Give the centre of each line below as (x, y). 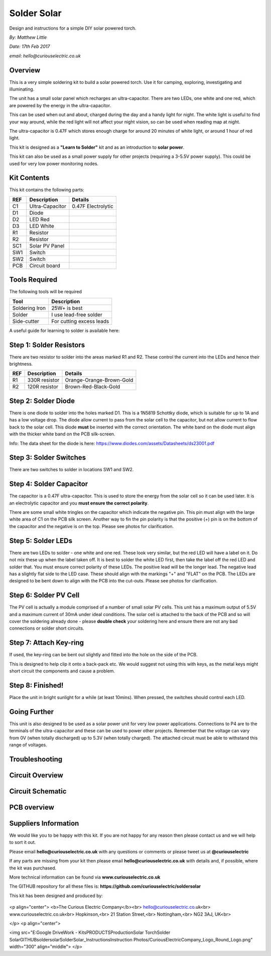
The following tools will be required (46, 292)
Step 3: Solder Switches (48, 458)
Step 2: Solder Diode (42, 401)
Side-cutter (26, 321)
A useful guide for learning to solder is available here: (64, 330)
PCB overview (32, 807)
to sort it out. (23, 842)
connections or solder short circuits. (47, 628)
